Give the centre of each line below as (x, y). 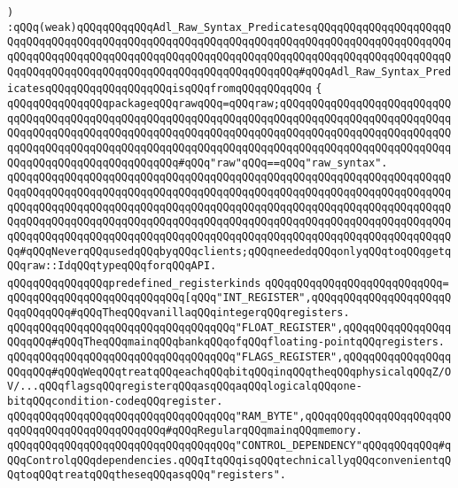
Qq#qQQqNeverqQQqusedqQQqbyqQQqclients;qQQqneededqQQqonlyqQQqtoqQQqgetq (229, 251)
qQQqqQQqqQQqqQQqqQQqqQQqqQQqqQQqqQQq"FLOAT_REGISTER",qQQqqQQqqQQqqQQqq (229, 327)
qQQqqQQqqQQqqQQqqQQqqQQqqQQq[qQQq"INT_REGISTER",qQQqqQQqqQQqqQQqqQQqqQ (229, 298)
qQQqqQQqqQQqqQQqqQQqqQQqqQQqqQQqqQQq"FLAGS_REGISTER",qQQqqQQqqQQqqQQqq (229, 357)
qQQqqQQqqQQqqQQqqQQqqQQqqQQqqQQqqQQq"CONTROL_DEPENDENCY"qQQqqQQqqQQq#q (229, 446)
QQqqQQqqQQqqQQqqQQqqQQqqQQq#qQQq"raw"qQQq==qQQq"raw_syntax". (198, 163)
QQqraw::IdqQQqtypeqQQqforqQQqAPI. (112, 266)
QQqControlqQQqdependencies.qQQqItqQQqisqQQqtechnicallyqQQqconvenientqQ (229, 460)
